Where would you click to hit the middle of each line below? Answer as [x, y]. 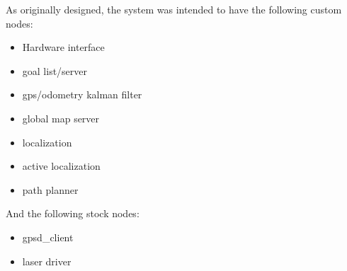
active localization [61, 166]
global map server [61, 118]
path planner [50, 189]
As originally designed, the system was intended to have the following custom [174, 9]
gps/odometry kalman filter [82, 94]
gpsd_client [48, 237]
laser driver [47, 261]
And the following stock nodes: [73, 213]
